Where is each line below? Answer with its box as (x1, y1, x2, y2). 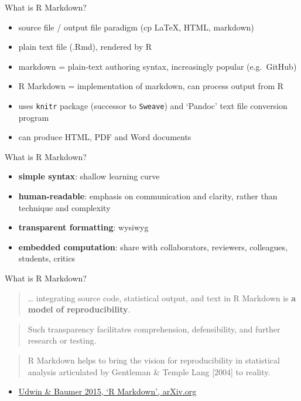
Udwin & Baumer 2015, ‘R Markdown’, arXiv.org (18, 385, 197, 397)
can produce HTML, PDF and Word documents (18, 131, 191, 143)
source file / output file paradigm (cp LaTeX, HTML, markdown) (18, 21, 254, 33)
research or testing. (28, 334, 97, 346)
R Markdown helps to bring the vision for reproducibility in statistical (28, 354, 280, 366)
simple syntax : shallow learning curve (18, 170, 160, 182)
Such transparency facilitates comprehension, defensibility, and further (28, 322, 281, 335)
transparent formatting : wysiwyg (18, 221, 149, 233)
